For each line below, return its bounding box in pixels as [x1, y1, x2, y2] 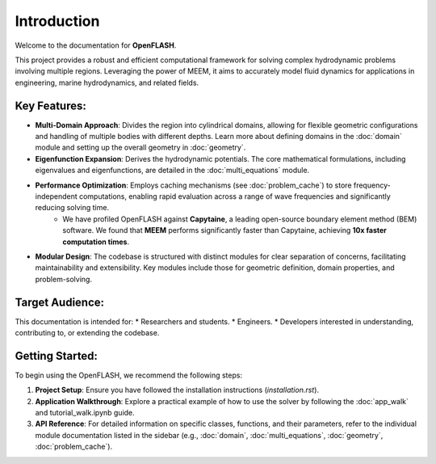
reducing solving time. [35, 203, 109, 213]
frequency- [353, 180, 391, 190]
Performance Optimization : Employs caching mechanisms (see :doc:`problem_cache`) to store [35, 180, 352, 190]
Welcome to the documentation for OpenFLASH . [15, 40, 177, 50]
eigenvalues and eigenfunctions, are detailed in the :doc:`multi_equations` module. [35, 166, 310, 175]
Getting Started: [15, 348, 99, 363]
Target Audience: [15, 295, 105, 309]
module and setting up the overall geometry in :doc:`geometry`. [35, 142, 246, 153]
